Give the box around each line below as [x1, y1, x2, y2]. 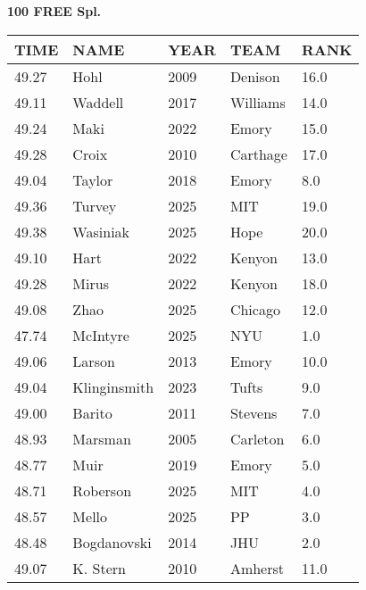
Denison [229, 65, 280, 87]
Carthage [229, 143, 287, 164]
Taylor [72, 169, 113, 190]
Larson [72, 350, 115, 371]
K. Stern [72, 557, 126, 578]
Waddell [72, 91, 124, 112]
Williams [229, 91, 286, 112]
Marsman [72, 428, 131, 449]
